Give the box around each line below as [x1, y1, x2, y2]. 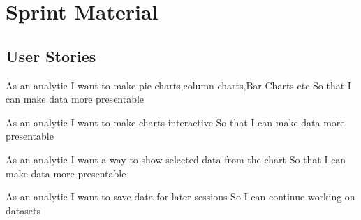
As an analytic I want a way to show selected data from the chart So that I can [6, 152, 346, 166]
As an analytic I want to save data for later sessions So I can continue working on [6, 189, 355, 204]
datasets [6, 203, 40, 217]
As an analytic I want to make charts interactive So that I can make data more [6, 115, 345, 129]
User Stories [6, 45, 96, 66]
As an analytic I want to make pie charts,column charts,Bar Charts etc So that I [6, 78, 351, 92]
